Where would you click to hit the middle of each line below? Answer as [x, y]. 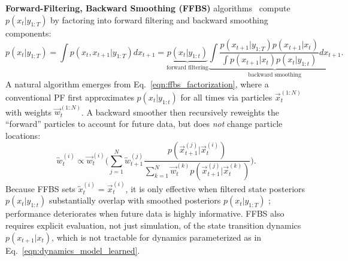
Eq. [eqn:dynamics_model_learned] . [73, 250]
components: [28, 33]
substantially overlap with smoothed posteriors [135, 200]
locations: [23, 135]
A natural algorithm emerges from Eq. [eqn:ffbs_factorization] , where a [137, 84]
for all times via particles [226, 97]
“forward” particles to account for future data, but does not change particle [144, 123]
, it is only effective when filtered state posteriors [215, 188]
